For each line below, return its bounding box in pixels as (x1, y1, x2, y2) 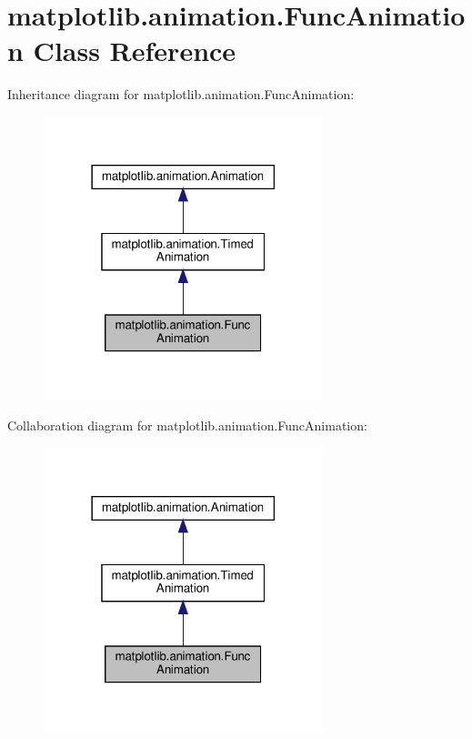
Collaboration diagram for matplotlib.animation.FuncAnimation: (7, 416, 367, 435)
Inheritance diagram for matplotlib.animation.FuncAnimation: (7, 85, 355, 104)
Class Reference (33, 32, 236, 69)
